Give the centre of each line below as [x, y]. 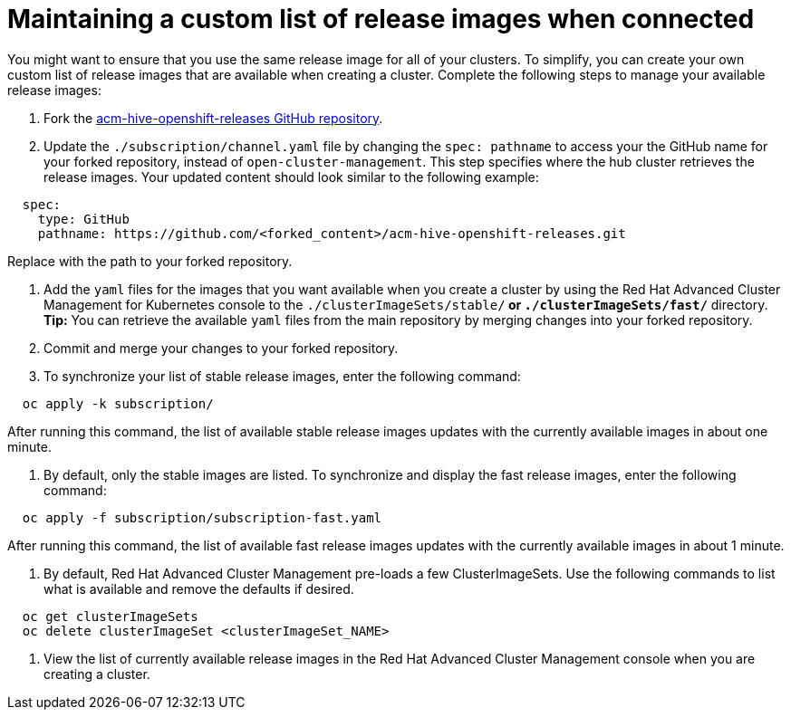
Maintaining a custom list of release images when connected [381, 19]
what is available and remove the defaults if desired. [199, 588]
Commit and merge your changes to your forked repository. [221, 348]
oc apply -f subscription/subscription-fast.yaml [202, 517]
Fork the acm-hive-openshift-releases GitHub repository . [213, 118]
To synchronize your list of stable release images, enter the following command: [282, 376]
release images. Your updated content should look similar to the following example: [291, 177]
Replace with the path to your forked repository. [150, 261]
